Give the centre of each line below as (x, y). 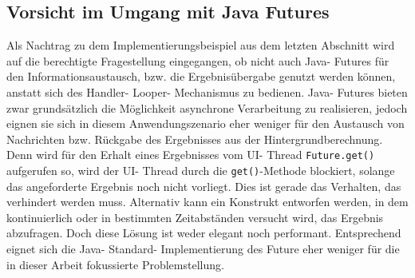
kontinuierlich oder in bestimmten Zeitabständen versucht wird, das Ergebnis (195, 217)
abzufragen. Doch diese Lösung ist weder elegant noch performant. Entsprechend (204, 233)
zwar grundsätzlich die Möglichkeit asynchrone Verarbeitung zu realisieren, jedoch (207, 107)
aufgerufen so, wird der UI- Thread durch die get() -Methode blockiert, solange (201, 171)
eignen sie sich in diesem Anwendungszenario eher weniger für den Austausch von (206, 123)
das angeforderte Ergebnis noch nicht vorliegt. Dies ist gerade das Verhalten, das (204, 186)
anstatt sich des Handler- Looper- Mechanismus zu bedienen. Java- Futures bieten (207, 91)
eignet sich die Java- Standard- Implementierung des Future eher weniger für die (203, 249)
